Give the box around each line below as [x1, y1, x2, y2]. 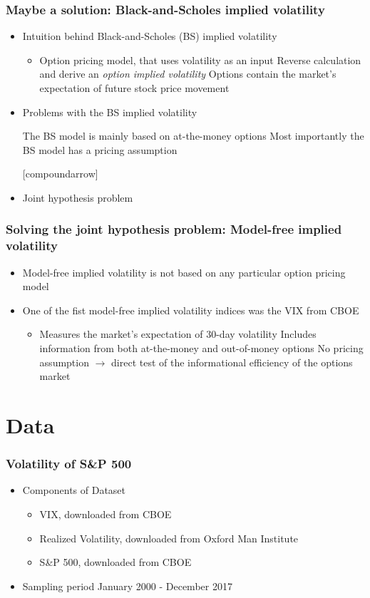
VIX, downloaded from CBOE [39, 507, 172, 522]
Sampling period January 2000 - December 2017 [22, 578, 232, 593]
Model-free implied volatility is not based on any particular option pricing [22, 264, 346, 279]
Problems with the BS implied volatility [22, 104, 197, 119]
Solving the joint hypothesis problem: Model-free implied [6, 220, 342, 238]
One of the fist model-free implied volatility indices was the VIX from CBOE [22, 302, 359, 317]
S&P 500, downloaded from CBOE [39, 555, 192, 569]
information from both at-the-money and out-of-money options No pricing [39, 341, 364, 356]
